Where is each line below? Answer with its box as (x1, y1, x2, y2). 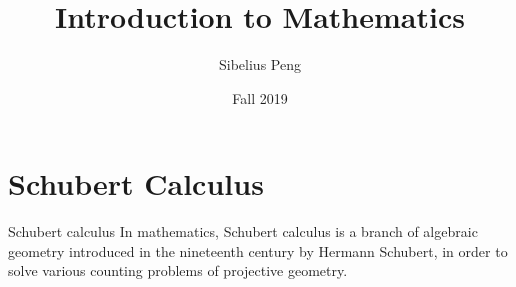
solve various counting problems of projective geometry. (8, 260, 348, 281)
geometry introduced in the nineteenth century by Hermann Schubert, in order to (8, 240, 508, 261)
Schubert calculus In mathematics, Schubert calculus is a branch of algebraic (8, 221, 478, 242)
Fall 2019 (232, 87, 288, 108)
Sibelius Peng (219, 54, 301, 75)
